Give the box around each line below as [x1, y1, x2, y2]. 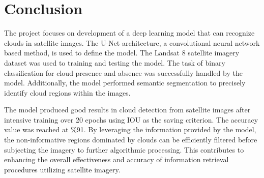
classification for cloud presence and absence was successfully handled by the [4, 67, 243, 78]
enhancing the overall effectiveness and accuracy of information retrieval [4, 154, 229, 165]
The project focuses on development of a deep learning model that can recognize [4, 27, 255, 38]
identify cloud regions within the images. [4, 87, 131, 98]
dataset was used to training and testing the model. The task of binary [4, 57, 225, 68]
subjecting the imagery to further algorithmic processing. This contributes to [4, 144, 244, 155]
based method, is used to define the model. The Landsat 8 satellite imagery [4, 47, 240, 58]
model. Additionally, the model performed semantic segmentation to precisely [4, 77, 246, 88]
